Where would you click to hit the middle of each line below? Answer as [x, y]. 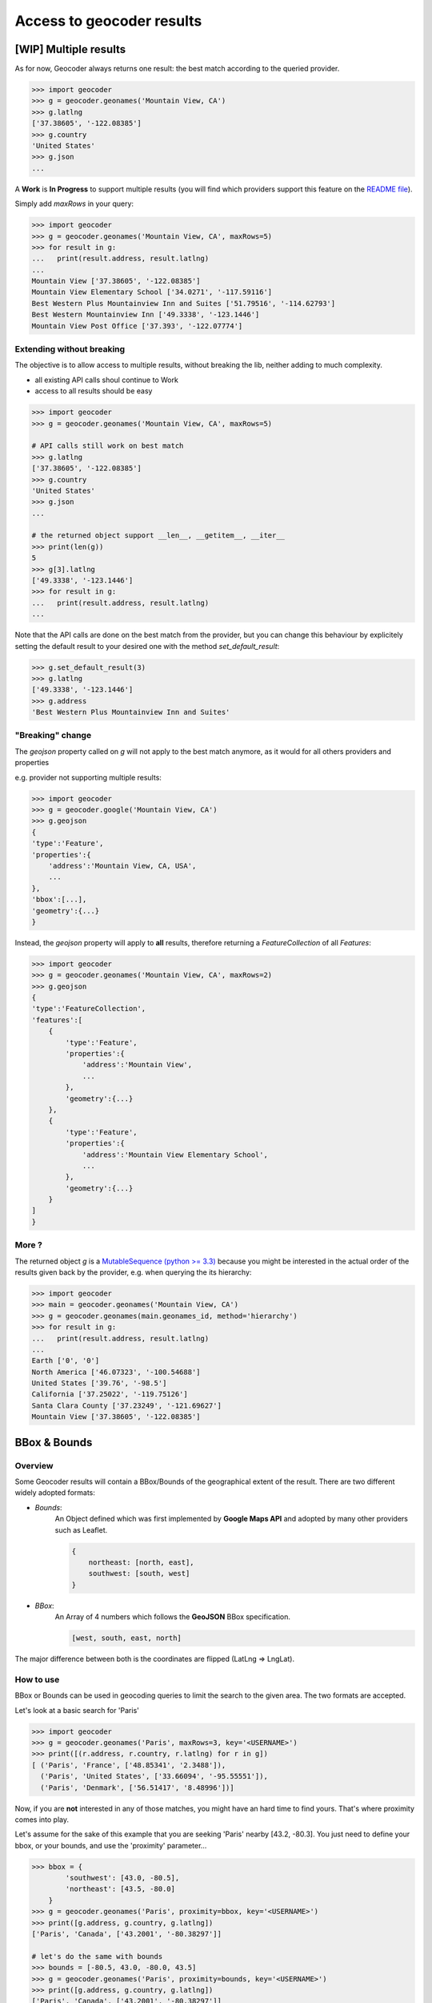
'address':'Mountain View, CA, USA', [122, 866]
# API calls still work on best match [108, 446]
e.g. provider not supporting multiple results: [88, 777]
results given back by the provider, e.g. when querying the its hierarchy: [133, 1272]
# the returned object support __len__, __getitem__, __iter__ [158, 536]
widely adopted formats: [55, 1493]
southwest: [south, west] [139, 1574]
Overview [34, 1465]
